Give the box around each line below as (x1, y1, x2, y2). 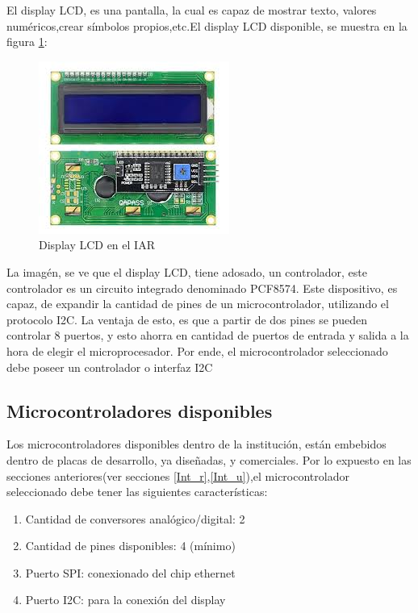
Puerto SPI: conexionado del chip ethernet (25, 564, 236, 581)
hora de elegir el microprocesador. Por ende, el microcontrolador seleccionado (6, 342, 388, 359)
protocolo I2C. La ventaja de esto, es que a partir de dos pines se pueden (6, 311, 368, 327)
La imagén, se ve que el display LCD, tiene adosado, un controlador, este (6, 263, 367, 280)
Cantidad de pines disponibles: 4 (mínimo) (25, 537, 236, 554)
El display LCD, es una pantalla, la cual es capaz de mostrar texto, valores (6, 2, 377, 18)
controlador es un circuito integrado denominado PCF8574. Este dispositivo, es (6, 279, 398, 296)
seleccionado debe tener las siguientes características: (6, 483, 268, 500)
